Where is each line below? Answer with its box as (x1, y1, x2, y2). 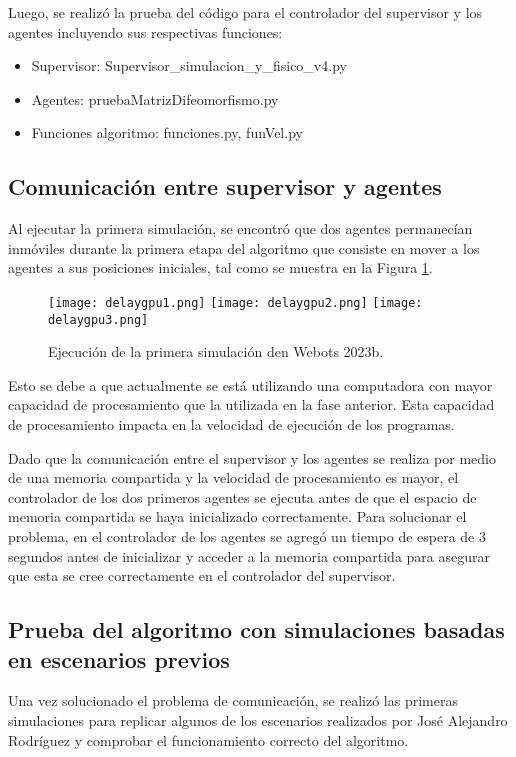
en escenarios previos (8, 643, 230, 674)
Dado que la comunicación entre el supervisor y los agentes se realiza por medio (8, 447, 496, 468)
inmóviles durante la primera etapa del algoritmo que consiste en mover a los (8, 237, 480, 258)
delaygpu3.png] (48, 312, 149, 327)
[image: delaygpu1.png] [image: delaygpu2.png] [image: (48, 295, 423, 310)
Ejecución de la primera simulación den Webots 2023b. (48, 341, 384, 362)
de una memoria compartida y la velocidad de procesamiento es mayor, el (8, 467, 459, 488)
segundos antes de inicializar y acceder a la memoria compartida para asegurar (8, 545, 490, 566)
